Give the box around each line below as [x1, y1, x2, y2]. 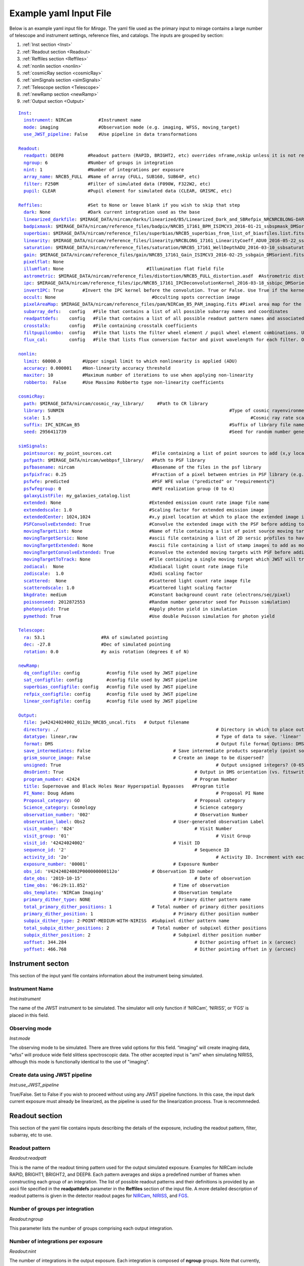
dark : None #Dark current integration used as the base [23, 209, 200, 215]
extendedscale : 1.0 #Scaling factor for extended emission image [23, 507, 264, 512]
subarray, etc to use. [9, 1132, 53, 1138]
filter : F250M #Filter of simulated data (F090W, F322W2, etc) [23, 181, 211, 187]
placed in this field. [9, 1012, 49, 1018]
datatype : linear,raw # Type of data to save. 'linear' [23, 734, 301, 739]
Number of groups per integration [9, 1205, 94, 1212]
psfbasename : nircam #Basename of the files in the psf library [23, 464, 262, 470]
